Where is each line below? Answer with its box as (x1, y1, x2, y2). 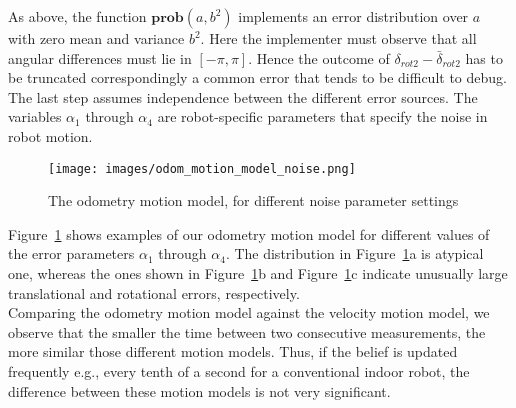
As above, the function (8, 6, 147, 26)
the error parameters (8, 243, 135, 264)
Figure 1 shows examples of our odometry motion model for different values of (8, 223, 490, 244)
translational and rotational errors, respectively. (8, 282, 300, 303)
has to (465, 47, 503, 68)
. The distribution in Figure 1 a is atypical (225, 243, 484, 264)
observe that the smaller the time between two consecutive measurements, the (8, 321, 486, 342)
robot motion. (8, 125, 93, 146)
